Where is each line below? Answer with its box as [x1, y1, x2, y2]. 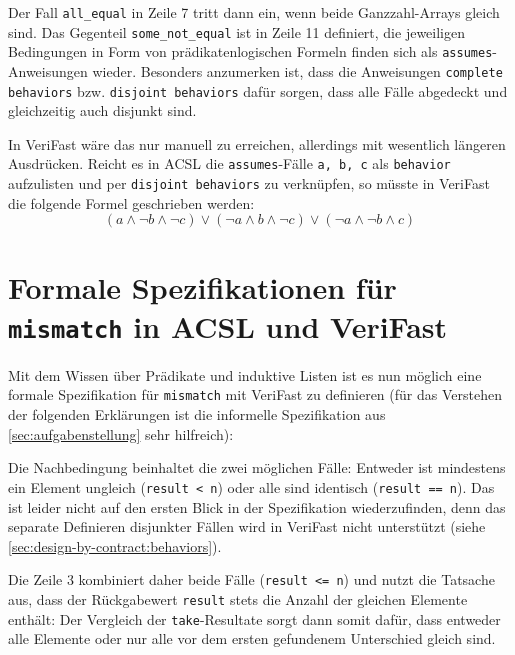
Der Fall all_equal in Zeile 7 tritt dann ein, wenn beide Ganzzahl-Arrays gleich [8, 2, 500, 22]
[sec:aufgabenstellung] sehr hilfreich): [8, 423, 234, 444]
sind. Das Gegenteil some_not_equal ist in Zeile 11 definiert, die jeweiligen [8, 21, 465, 42]
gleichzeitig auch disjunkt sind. [8, 100, 197, 121]
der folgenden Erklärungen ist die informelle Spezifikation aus [8, 404, 386, 425]
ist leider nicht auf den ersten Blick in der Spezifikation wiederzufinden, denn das [8, 496, 506, 517]
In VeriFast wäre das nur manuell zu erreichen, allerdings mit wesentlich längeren [8, 133, 506, 154]
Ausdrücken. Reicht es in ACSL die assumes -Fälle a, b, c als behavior [8, 153, 451, 174]
